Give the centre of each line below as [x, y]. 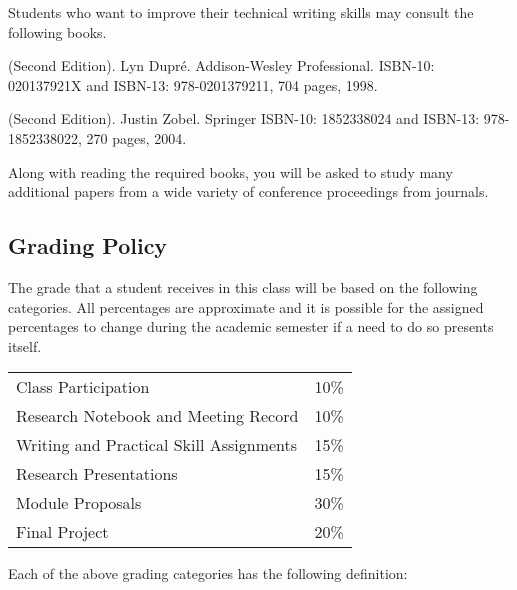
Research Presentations [97, 474]
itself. [25, 345]
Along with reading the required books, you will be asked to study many [230, 171]
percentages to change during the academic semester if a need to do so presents [251, 326]
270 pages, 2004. [136, 137]
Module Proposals [79, 503]
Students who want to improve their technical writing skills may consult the [241, 12]
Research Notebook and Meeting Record [157, 416]
